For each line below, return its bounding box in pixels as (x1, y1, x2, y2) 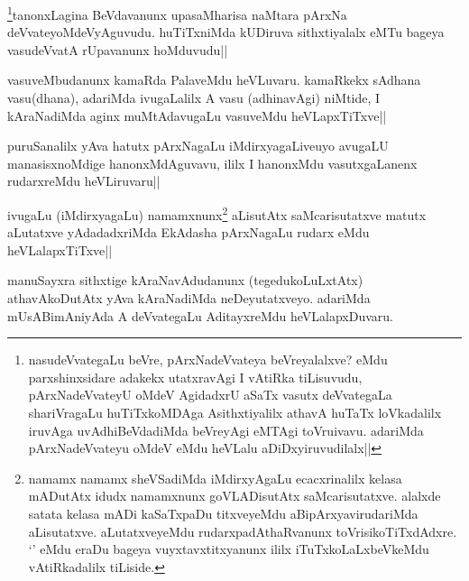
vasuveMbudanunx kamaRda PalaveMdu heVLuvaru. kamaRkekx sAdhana (7, 70, 421, 89)
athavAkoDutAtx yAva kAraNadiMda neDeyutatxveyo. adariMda (7, 289, 371, 308)
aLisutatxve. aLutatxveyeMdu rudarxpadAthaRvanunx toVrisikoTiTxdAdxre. (28, 521, 457, 540)
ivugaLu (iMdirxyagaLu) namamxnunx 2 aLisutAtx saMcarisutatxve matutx (7, 203, 427, 224)
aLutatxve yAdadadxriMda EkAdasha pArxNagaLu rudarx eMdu (7, 223, 370, 242)
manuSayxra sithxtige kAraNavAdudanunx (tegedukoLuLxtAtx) (7, 271, 363, 290)
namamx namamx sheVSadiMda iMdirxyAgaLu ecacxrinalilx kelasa (28, 468, 402, 487)
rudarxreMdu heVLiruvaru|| (7, 171, 161, 190)
